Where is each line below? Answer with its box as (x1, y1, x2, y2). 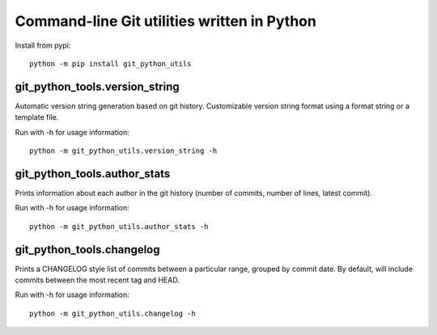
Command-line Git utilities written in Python (15, 12, 317, 30)
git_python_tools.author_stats (15, 167, 171, 180)
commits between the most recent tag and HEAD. (15, 275, 180, 285)
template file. (15, 112, 59, 122)
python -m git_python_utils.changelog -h (29, 308, 196, 318)
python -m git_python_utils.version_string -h (29, 146, 218, 155)
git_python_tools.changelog (15, 243, 161, 257)
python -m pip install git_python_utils (29, 59, 192, 68)
